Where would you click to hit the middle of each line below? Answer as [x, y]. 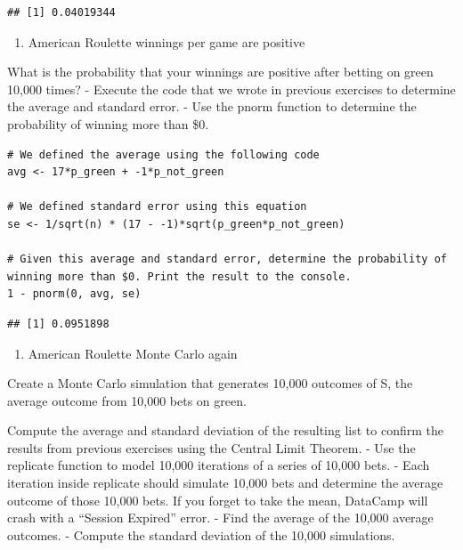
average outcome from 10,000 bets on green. [127, 400]
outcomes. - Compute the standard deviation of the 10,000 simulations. [201, 534]
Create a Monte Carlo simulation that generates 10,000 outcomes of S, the [210, 383]
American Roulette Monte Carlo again [133, 353]
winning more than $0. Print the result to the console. [179, 276]
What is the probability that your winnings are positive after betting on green [220, 72]
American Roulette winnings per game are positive [167, 41]
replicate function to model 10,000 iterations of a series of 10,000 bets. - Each [219, 465]
